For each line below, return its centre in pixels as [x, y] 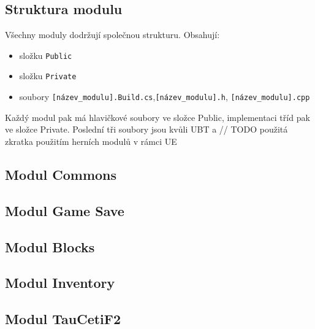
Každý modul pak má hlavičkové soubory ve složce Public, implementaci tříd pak [157, 117]
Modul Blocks [50, 246]
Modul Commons [61, 174]
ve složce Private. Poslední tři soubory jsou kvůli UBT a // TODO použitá [146, 129]
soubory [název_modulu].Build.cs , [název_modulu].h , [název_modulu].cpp [165, 97]
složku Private [48, 76]
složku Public [46, 55]
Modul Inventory [60, 283]
